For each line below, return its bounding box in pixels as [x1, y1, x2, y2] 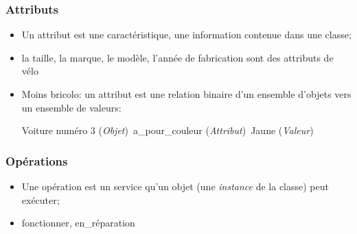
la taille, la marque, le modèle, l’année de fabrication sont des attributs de [21, 50, 334, 64]
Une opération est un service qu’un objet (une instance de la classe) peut [21, 179, 329, 193]
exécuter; [21, 192, 60, 207]
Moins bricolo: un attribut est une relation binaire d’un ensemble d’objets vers [21, 87, 352, 101]
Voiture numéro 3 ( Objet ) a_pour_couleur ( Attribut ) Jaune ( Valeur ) [21, 123, 314, 138]
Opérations [5, 152, 68, 169]
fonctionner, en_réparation [21, 216, 135, 230]
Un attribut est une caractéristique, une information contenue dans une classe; [21, 27, 352, 42]
